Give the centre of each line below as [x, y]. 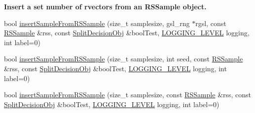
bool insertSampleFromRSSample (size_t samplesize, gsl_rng [97, 23]
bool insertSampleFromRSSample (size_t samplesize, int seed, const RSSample [124, 59]
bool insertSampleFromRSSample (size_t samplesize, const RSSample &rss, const [128, 95]
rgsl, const [211, 23]
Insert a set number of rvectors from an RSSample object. [105, 6]
